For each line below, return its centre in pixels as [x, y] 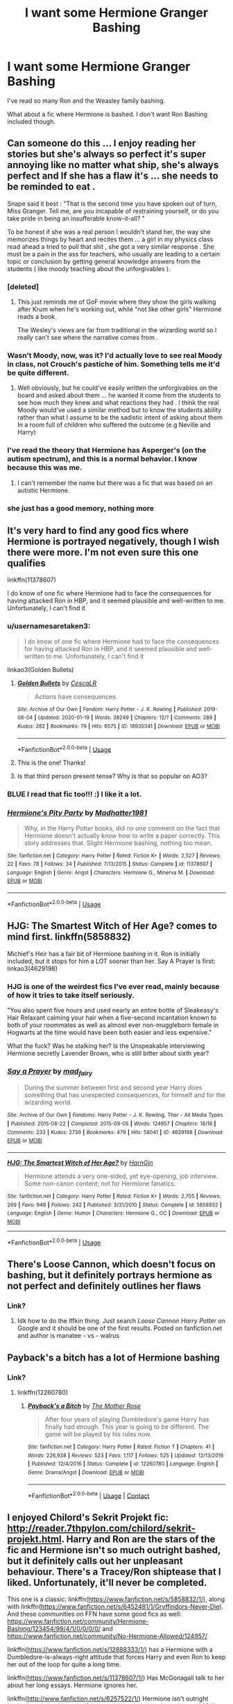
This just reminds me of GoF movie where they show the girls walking [116, 302]
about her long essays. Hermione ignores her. [72, 1685]
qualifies [27, 563]
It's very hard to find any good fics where [98, 531]
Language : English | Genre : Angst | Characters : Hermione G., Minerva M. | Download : [111, 873]
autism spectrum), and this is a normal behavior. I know [102, 459]
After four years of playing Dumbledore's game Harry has [127, 1420]
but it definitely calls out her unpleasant [95, 1560]
